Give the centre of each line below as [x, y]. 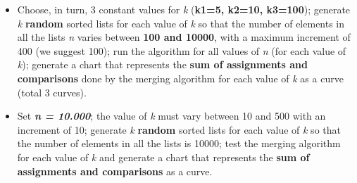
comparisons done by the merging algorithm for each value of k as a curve [180, 78]
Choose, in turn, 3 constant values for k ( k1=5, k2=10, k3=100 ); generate [184, 9]
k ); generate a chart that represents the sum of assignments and [162, 64]
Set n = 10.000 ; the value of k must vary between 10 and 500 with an [171, 116]
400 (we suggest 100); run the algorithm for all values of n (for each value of [182, 50]
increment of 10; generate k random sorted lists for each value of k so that [179, 129]
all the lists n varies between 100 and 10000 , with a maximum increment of [184, 37]
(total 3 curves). [52, 92]
